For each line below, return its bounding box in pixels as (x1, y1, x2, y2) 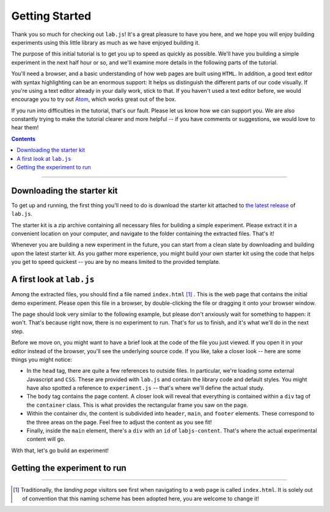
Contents (11, 135, 36, 142)
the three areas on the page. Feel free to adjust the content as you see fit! (26, 419, 212, 426)
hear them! (11, 124, 39, 131)
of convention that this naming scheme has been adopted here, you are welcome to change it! (22, 495, 259, 502)
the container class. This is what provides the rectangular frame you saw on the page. (26, 401, 249, 409)
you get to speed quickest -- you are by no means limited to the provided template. (11, 258, 221, 266)
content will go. (26, 436, 65, 443)
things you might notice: (11, 356, 73, 363)
